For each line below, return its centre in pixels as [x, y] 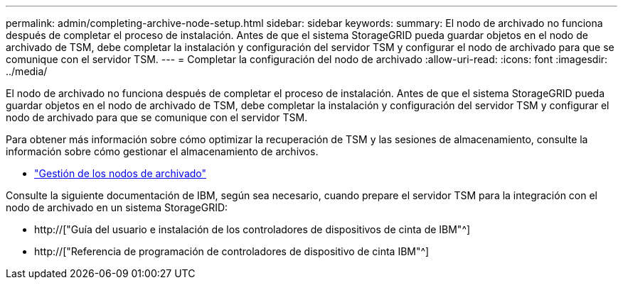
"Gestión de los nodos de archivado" [121, 173]
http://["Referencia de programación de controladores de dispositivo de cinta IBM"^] [232, 251]
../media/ [27, 71]
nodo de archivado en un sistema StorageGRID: [117, 207]
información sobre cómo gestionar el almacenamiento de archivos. [162, 151]
